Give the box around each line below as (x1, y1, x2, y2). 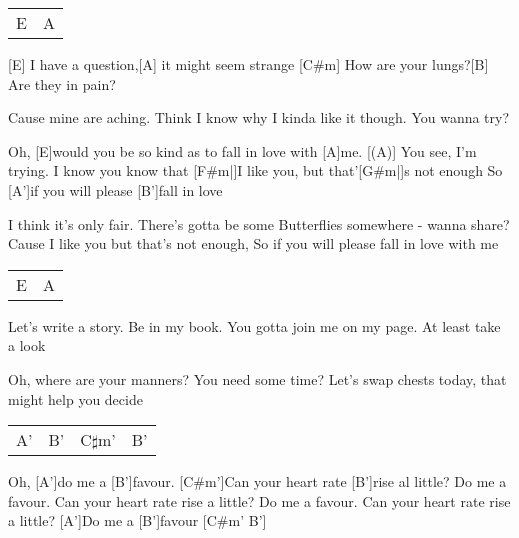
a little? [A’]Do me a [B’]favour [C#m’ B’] (8, 510, 267, 531)
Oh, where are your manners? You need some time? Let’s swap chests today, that (8, 368, 507, 389)
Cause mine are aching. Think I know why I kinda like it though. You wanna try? (8, 107, 510, 128)
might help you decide (8, 388, 143, 409)
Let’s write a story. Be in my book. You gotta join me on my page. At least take (8, 315, 501, 336)
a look (8, 335, 46, 356)
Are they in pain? (8, 73, 116, 94)
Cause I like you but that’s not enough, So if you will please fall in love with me (8, 233, 499, 254)
